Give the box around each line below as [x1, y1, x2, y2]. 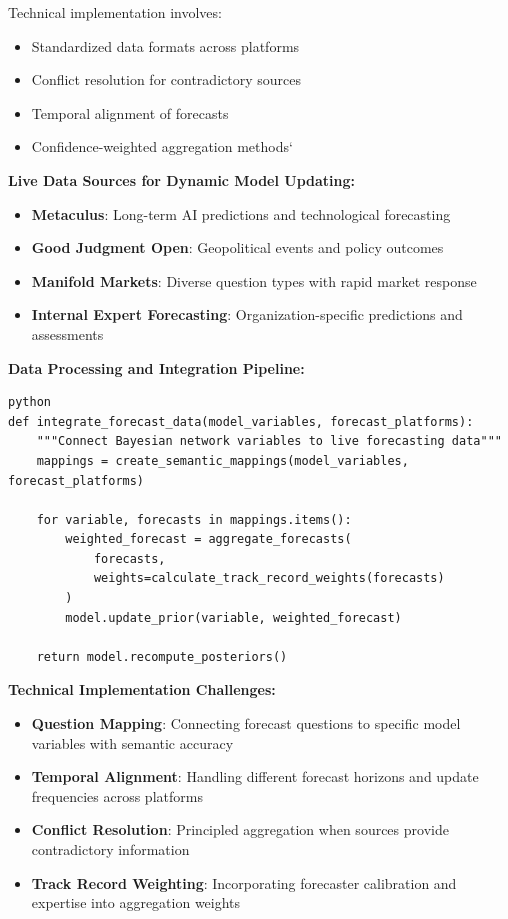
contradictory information [31, 839, 190, 859]
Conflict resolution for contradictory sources [31, 69, 301, 90]
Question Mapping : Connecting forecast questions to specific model [31, 713, 461, 734]
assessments [31, 323, 104, 344]
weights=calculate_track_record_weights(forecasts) [93, 571, 445, 586]
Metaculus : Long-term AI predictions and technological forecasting [31, 203, 451, 224]
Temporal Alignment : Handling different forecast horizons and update [31, 766, 479, 787]
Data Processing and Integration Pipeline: [8, 357, 305, 378]
